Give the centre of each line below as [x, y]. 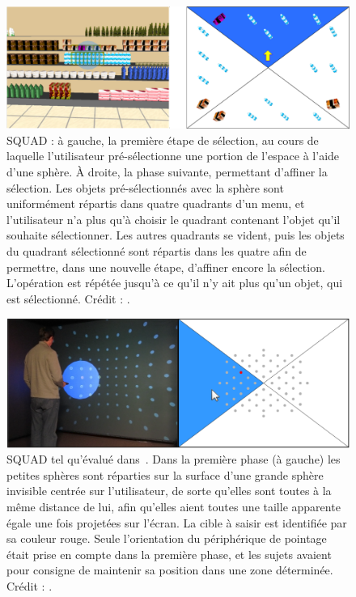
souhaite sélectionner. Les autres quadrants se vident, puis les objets [176, 235]
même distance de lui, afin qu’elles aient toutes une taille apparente [174, 506]
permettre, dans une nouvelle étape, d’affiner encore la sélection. [166, 267]
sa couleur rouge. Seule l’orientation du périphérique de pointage [167, 538]
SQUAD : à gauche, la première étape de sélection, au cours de [163, 140]
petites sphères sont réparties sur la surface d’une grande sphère [165, 474]
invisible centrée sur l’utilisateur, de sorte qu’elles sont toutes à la [169, 491]
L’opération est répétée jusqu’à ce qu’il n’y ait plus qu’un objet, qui [175, 283]
